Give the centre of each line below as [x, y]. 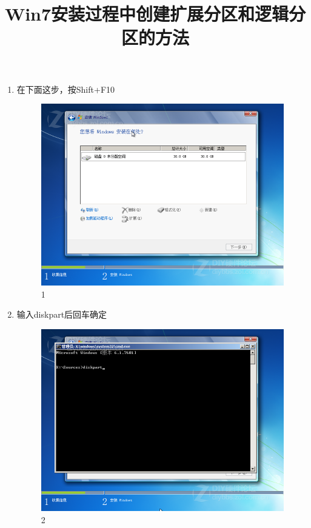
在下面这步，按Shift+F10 [66, 89]
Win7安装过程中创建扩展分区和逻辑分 [155, 14]
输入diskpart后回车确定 [62, 314]
